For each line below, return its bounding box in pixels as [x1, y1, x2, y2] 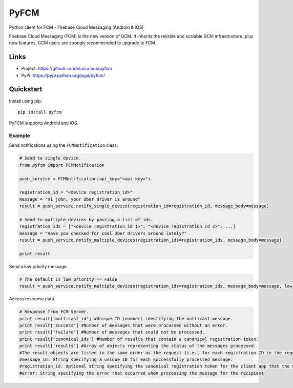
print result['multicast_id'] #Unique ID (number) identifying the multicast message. [19, 316, 233, 321]
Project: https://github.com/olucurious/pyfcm [21, 66, 112, 72]
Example [9, 132, 30, 139]
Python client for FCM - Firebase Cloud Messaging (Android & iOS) [9, 24, 144, 30]
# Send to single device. [19, 155, 82, 161]
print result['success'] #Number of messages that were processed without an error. [19, 323, 228, 329]
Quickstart [9, 85, 42, 94]
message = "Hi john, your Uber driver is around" [19, 196, 141, 202]
